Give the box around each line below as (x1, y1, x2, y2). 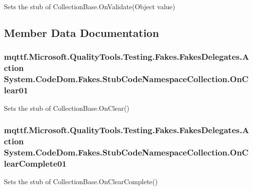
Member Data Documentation (4, 25, 159, 40)
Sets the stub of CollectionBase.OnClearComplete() (4, 176, 158, 186)
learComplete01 (4, 157, 67, 169)
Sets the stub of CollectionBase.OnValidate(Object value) (4, 1, 175, 11)
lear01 (4, 84, 28, 96)
